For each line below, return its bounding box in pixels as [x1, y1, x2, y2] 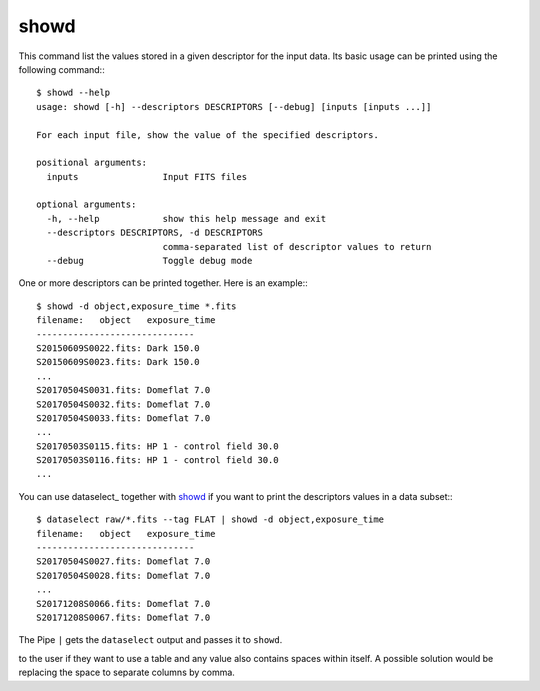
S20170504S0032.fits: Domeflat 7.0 [36, 398, 211, 410]
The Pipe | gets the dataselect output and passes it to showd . [18, 634, 283, 646]
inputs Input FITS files [46, 171, 248, 182]
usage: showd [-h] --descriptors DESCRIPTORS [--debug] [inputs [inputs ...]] [36, 101, 432, 112]
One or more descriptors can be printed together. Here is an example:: [18, 277, 309, 289]
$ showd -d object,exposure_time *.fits [36, 300, 237, 312]
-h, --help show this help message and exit [46, 213, 327, 224]
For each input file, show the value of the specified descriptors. [36, 129, 379, 140]
